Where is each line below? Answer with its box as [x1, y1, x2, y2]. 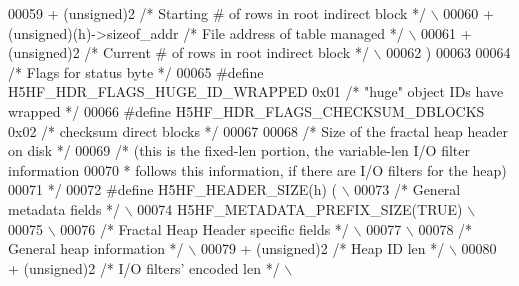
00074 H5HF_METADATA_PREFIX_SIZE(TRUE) [137, 198, 463, 219]
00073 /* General [354, 179, 461, 200]
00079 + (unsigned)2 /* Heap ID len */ [200, 238, 445, 259]
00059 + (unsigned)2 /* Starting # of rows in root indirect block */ [8, 3, 427, 23]
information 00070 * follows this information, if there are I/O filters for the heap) [8, 159, 507, 180]
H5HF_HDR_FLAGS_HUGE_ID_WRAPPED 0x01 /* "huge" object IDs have [8, 81, 504, 102]
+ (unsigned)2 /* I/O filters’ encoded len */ [8, 257, 280, 278]
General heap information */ [8, 238, 184, 259]
